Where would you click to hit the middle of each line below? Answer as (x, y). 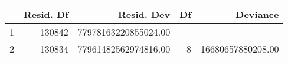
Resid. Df (46, 14)
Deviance (257, 14)
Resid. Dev (144, 14)
